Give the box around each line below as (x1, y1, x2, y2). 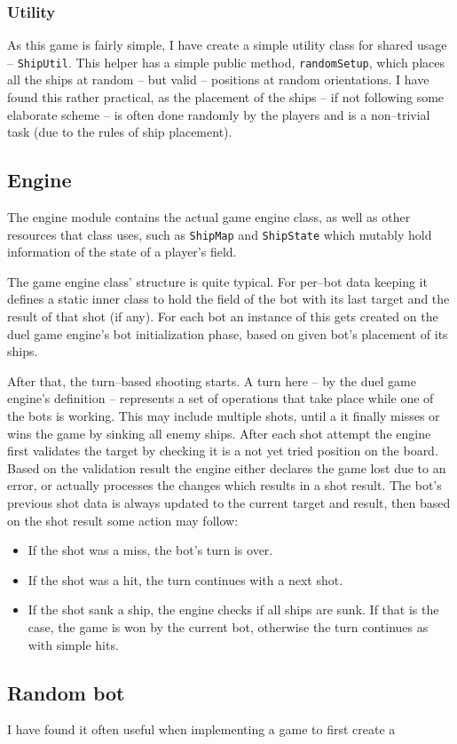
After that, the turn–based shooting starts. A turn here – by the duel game (7, 371, 416, 390)
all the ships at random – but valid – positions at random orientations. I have (7, 70, 429, 89)
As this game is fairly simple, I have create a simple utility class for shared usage (7, 36, 447, 54)
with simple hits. (28, 635, 119, 653)
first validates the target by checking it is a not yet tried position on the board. (7, 441, 438, 460)
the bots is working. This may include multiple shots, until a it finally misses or (7, 407, 440, 425)
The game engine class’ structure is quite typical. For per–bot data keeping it (7, 272, 428, 290)
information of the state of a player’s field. (7, 242, 237, 261)
